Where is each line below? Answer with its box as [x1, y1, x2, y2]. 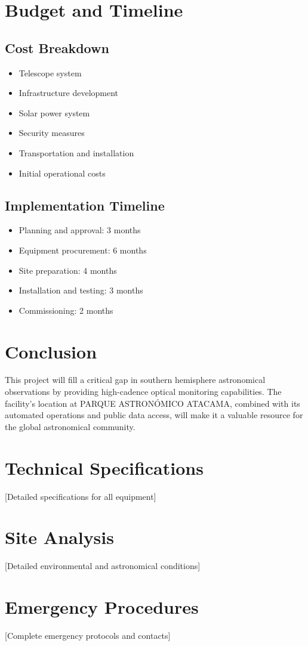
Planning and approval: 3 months [19, 224, 141, 236]
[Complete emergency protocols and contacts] [5, 629, 171, 641]
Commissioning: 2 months [19, 304, 113, 316]
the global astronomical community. [5, 420, 135, 432]
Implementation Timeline [5, 196, 165, 214]
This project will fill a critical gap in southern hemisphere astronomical [5, 373, 266, 386]
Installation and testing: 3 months [19, 284, 143, 296]
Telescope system [19, 66, 82, 79]
